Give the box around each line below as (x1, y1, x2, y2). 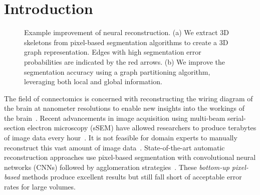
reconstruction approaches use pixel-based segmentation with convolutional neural (4, 152, 256, 162)
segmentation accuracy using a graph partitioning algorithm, (24, 66, 210, 77)
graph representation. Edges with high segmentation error (24, 47, 201, 57)
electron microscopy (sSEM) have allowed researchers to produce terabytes (27, 122, 256, 133)
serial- (227, 112, 246, 123)
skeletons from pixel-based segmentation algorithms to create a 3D (24, 37, 228, 47)
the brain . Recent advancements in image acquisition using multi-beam (4, 112, 225, 123)
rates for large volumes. (4, 181, 76, 192)
